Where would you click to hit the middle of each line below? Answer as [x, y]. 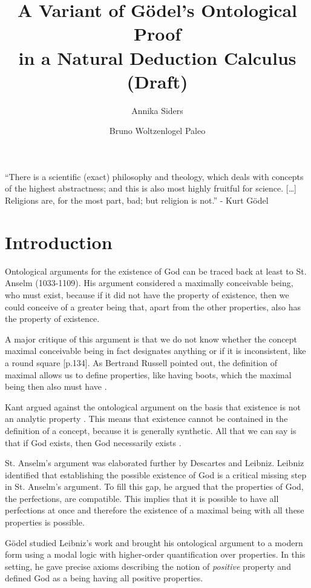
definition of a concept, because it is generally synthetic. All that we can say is [151, 430]
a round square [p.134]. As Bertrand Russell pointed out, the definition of [141, 362]
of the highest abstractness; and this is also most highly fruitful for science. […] [151, 188]
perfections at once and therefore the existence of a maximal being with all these [155, 510]
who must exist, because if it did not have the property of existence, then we [147, 294]
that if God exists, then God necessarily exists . [93, 442]
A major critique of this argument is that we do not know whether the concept [151, 339]
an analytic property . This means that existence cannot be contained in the [146, 419]
